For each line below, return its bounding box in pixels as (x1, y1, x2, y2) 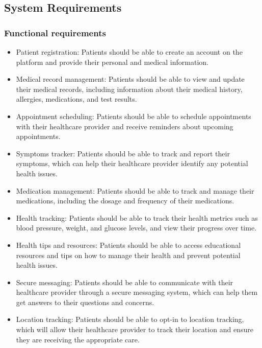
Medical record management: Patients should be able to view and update (16, 74, 245, 84)
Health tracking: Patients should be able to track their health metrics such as (16, 212, 258, 223)
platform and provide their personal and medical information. (16, 56, 208, 67)
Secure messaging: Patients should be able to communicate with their (16, 276, 233, 287)
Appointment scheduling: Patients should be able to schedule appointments (16, 110, 251, 121)
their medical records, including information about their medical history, (16, 83, 243, 94)
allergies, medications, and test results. (16, 94, 137, 104)
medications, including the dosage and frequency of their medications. (16, 195, 234, 206)
